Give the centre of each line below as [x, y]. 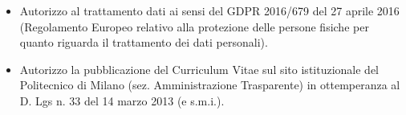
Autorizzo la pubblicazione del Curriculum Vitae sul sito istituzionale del [199, 69]
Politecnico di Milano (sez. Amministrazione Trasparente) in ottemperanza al [210, 85]
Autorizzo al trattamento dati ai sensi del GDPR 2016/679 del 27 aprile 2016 [209, 10]
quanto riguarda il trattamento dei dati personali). [144, 42]
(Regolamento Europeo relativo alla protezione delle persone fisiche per [194, 26]
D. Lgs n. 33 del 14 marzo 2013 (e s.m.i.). [122, 100]
